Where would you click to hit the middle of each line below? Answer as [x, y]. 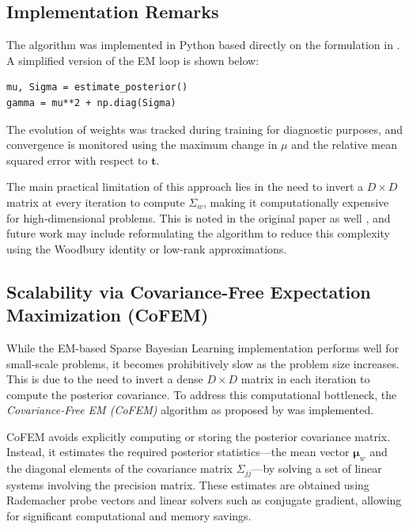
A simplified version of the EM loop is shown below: [133, 60]
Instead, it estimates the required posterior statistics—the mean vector [178, 452]
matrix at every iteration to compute [96, 202]
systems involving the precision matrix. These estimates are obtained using [188, 484]
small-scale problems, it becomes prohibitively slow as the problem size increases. [203, 363]
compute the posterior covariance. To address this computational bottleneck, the [202, 394]
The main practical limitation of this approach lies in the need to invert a [185, 186]
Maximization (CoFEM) [108, 315]
